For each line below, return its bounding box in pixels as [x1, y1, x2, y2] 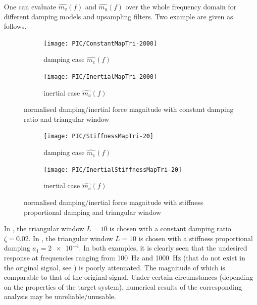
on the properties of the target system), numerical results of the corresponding [4, 281, 242, 292]
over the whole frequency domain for [125, 1, 237, 11]
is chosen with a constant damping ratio [109, 223, 231, 234]
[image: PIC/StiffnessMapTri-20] [44, 133, 154, 140]
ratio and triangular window [24, 113, 109, 124]
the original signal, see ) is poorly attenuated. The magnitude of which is [4, 262, 225, 272]
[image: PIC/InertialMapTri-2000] [44, 73, 157, 81]
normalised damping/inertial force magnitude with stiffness [24, 197, 204, 207]
